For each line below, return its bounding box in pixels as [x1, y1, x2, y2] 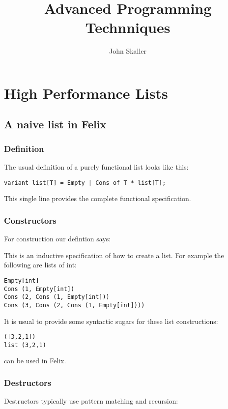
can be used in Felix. [4, 355, 66, 366]
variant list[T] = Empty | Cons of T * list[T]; [4, 179, 166, 186]
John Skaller [109, 46, 147, 56]
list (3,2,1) [4, 341, 46, 349]
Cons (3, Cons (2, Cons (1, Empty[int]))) [4, 301, 145, 309]
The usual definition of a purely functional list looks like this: [4, 162, 189, 172]
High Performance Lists [4, 83, 168, 103]
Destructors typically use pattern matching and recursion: [4, 396, 178, 406]
